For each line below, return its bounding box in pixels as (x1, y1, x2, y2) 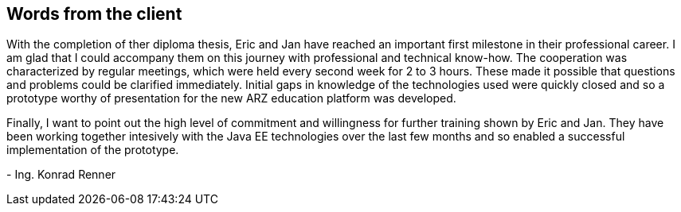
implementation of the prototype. (6, 143, 179, 157)
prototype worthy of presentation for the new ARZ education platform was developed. (6, 91, 456, 106)
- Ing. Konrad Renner (6, 168, 116, 182)
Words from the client (6, 4, 182, 24)
